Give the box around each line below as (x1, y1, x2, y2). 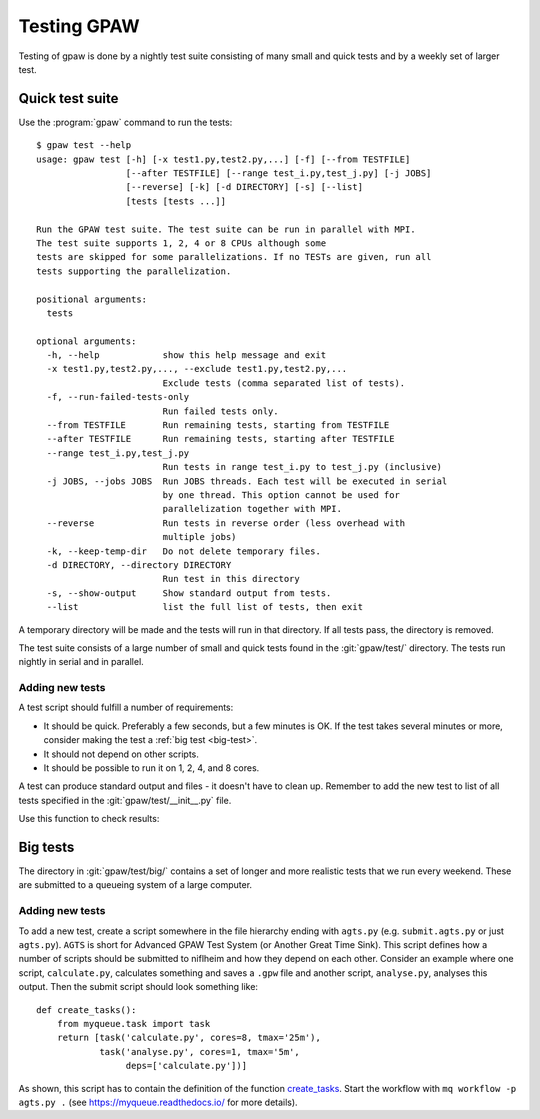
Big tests (18, 838, 75, 855)
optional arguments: (36, 335, 137, 347)
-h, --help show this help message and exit (46, 350, 327, 361)
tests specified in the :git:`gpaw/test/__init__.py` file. (18, 794, 232, 806)
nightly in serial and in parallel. (18, 656, 144, 668)
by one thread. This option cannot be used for (162, 490, 400, 500)
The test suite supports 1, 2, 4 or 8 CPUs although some (36, 237, 327, 249)
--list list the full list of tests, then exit (46, 601, 364, 613)
